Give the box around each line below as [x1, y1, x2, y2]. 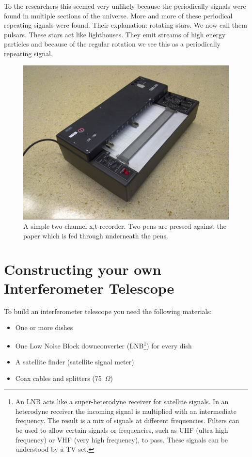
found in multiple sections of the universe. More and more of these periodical [4, 10, 233, 20]
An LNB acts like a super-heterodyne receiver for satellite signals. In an [15, 396, 229, 407]
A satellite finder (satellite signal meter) [15, 357, 134, 367]
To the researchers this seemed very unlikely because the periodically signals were [4, 1, 246, 11]
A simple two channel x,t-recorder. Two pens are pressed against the [23, 221, 226, 231]
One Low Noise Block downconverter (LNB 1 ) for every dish [15, 339, 192, 350]
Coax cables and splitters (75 [15, 373, 102, 383]
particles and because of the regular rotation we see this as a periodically [4, 39, 221, 49]
